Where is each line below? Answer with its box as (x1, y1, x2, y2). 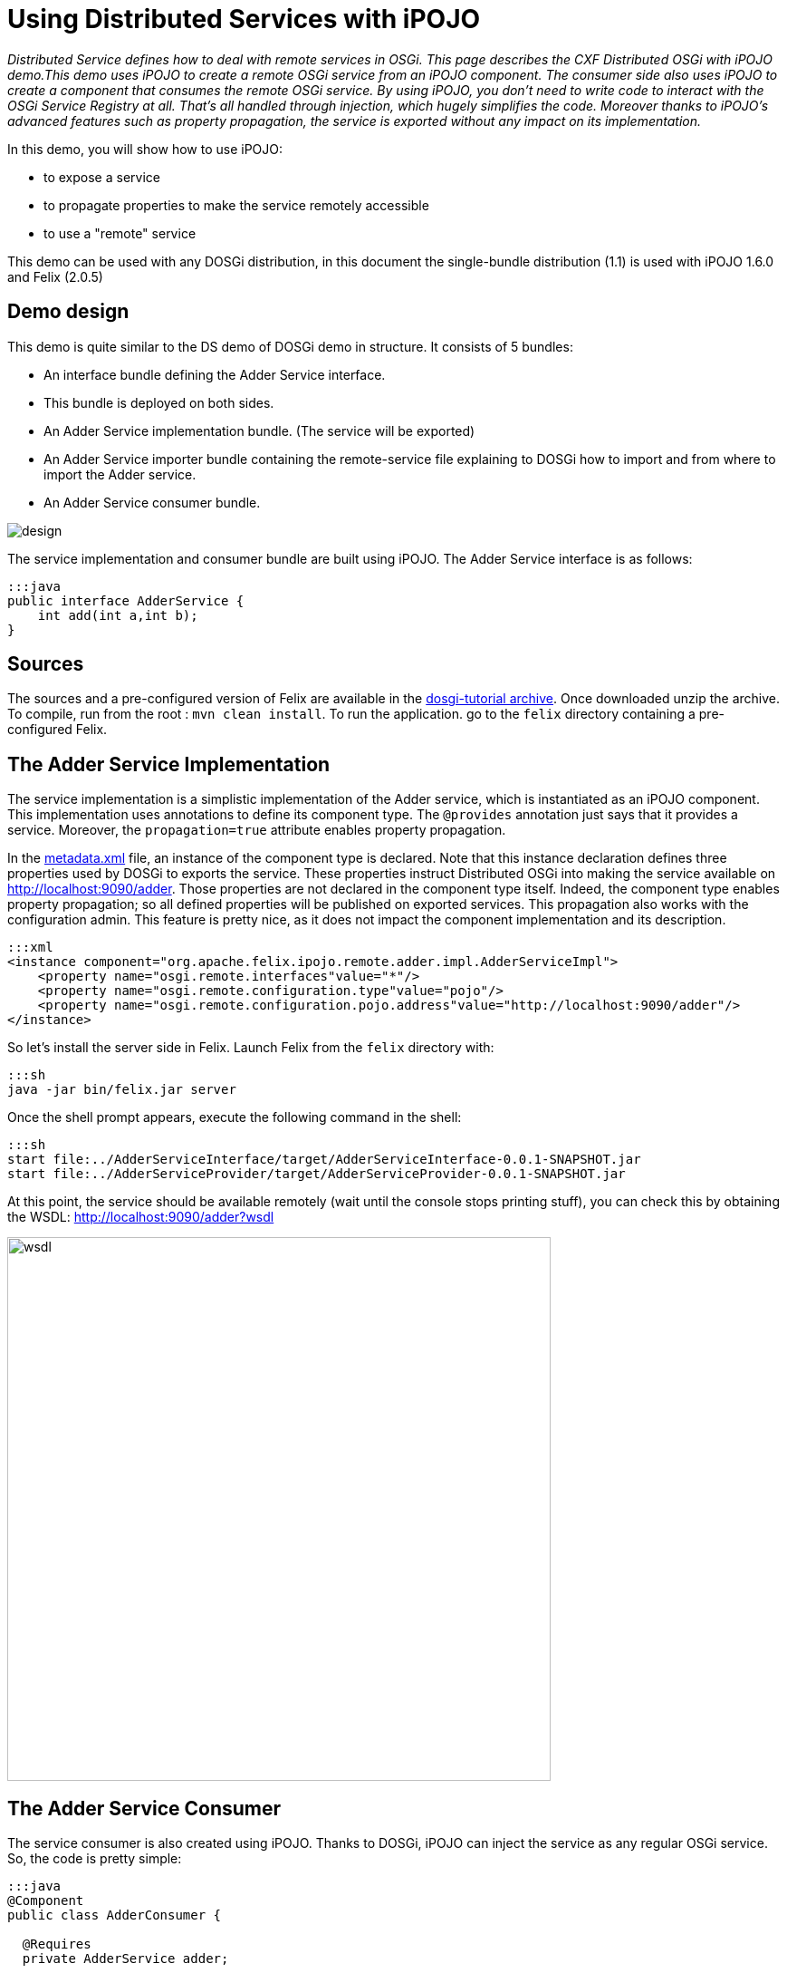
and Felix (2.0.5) (7, 268, 103, 285)
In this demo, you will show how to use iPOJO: (7, 140, 283, 157)
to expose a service (43, 169, 160, 185)
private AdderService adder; (22, 1951, 229, 1967)
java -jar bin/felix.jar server (7, 1082, 236, 1098)
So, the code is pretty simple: (7, 1851, 182, 1867)
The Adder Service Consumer (7, 1796, 282, 1820)
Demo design (7, 300, 130, 324)
